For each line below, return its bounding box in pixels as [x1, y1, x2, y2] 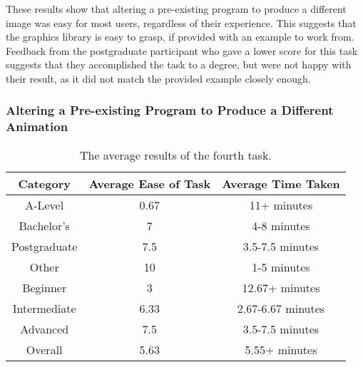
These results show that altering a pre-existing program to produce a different [6, 1, 347, 16]
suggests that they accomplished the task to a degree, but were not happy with [6, 57, 352, 72]
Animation [6, 118, 68, 135]
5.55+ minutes [245, 341, 317, 358]
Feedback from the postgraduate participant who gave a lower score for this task [6, 43, 358, 58]
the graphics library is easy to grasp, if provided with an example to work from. [6, 29, 354, 44]
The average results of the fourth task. [79, 146, 272, 163]
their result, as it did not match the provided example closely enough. [6, 71, 311, 86]
